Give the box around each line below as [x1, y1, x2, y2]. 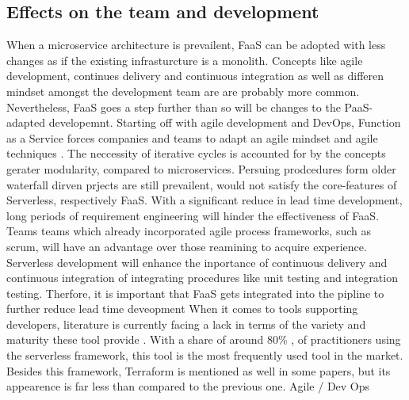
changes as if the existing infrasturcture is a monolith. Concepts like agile [6, 51, 363, 68]
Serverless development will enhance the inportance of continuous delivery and [6, 253, 388, 270]
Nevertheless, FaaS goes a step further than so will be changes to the [6, 98, 341, 115]
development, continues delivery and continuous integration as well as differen [6, 67, 384, 84]
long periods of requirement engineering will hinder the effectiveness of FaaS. [6, 207, 380, 223]
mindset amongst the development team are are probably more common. [6, 82, 360, 99]
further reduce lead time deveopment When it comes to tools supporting [6, 300, 358, 317]
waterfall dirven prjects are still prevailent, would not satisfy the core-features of [6, 176, 397, 192]
